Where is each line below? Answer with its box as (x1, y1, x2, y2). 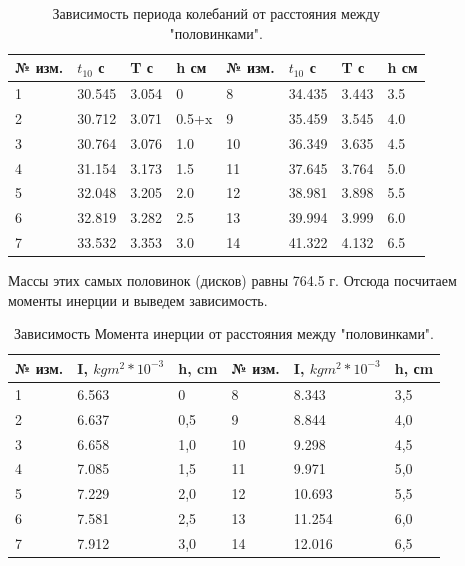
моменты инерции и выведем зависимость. (8, 289, 268, 310)
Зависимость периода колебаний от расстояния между (52, 3, 380, 23)
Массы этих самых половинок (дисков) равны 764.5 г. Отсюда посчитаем (8, 270, 457, 291)
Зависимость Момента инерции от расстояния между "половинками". (14, 323, 435, 344)
